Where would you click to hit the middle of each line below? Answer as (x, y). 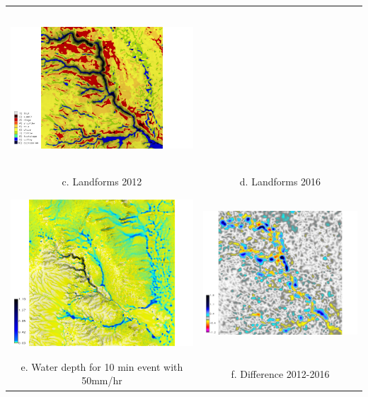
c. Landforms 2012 (102, 182)
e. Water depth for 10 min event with (102, 366)
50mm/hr (102, 380)
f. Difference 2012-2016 (280, 373)
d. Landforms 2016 (280, 182)
